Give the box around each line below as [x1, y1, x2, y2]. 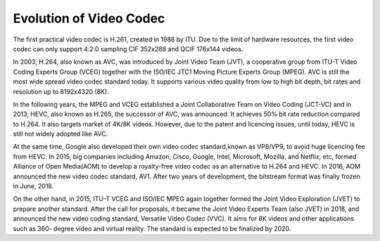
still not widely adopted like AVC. [13, 130, 108, 138]
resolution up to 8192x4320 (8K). [13, 87, 109, 96]
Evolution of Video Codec [13, 11, 165, 26]
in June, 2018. [13, 182, 54, 190]
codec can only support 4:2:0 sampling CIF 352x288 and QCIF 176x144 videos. [13, 44, 243, 53]
